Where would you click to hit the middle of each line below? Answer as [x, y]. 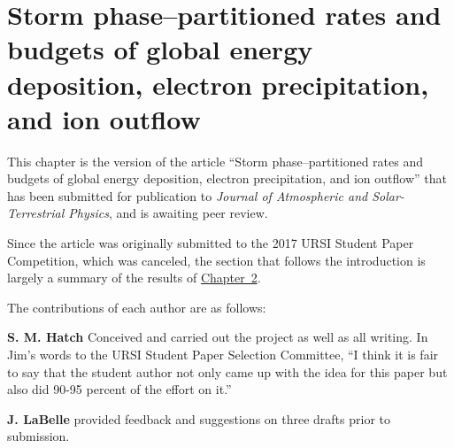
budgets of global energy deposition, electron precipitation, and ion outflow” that [227, 178]
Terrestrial [36, 213]
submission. [38, 436]
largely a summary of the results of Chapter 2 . [134, 278]
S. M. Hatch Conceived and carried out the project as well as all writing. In [218, 337]
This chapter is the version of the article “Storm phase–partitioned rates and [215, 161]
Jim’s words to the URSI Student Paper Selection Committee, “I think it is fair [223, 355]
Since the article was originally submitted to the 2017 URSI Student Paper [211, 243]
